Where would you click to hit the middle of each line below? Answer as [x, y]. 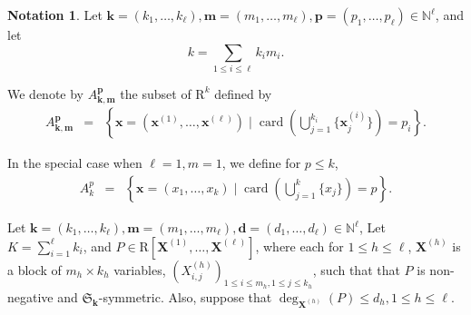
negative [30, 296]
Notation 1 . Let [55, 15]
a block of [34, 269]
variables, [140, 269]
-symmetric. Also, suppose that [185, 296]
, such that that [356, 269]
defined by [243, 93]
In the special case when [75, 163]
